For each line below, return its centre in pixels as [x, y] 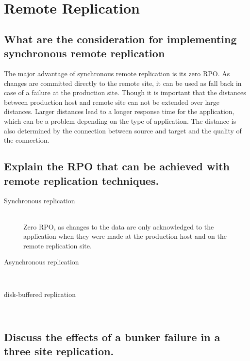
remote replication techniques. [82, 180]
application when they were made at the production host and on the [125, 236]
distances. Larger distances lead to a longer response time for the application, [119, 111]
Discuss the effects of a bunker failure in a [112, 337]
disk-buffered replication [40, 294]
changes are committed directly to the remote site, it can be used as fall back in [123, 83]
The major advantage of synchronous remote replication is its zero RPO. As [117, 73]
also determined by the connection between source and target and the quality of [123, 130]
